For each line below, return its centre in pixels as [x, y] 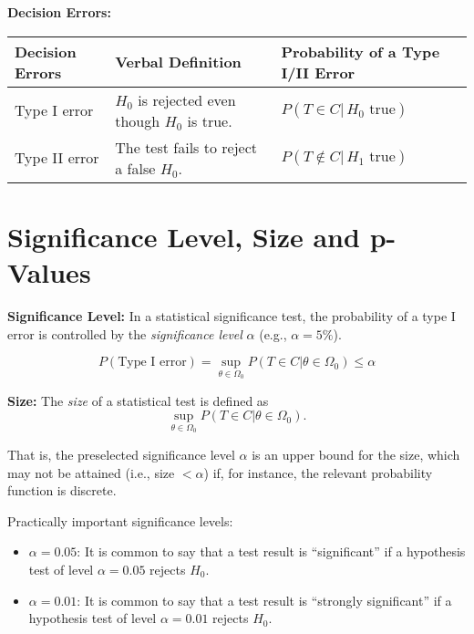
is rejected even [187, 99]
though [138, 120]
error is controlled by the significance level [125, 333]
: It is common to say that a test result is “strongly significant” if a [264, 600]
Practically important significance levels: [120, 520]
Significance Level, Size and [184, 236]
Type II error [57, 158]
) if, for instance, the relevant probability [318, 472]
